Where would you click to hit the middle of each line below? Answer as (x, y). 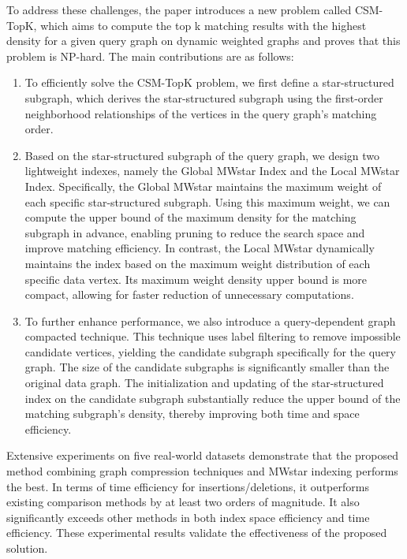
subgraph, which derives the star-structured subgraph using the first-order (204, 97)
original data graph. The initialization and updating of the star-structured (204, 383)
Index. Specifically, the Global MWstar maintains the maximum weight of (203, 186)
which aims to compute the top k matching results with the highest (203, 25)
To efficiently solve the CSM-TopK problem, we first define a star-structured (209, 82)
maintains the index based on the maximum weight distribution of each (198, 263)
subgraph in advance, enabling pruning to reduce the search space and (195, 232)
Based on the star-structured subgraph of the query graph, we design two (202, 155)
